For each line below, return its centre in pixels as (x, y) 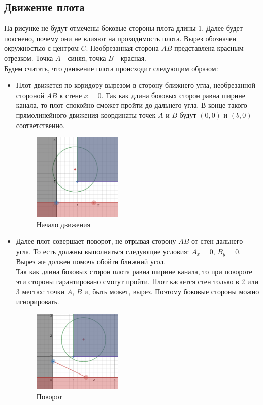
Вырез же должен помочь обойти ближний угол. (91, 261)
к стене (71, 95)
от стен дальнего (217, 241)
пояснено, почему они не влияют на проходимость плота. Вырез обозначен (120, 38)
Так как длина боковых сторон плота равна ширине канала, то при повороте (134, 271)
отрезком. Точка (29, 58)
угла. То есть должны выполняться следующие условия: (103, 251)
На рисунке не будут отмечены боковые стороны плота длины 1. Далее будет (123, 28)
